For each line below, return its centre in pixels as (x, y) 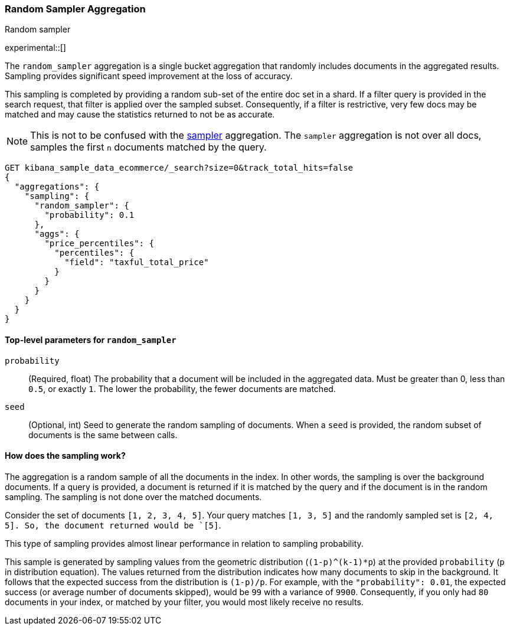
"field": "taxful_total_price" (137, 262)
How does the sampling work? (65, 456)
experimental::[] (35, 48)
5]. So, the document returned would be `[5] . (113, 525)
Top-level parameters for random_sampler (91, 340)
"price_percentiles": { (99, 244)
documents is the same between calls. (103, 435)
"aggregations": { (57, 187)
